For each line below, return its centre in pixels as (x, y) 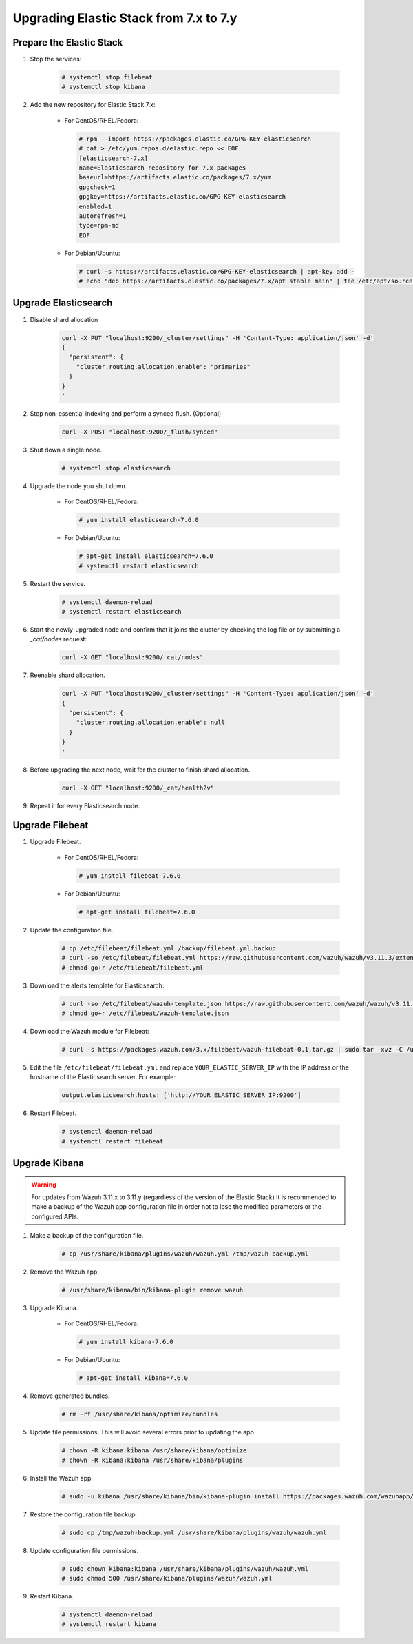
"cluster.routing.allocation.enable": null (150, 723)
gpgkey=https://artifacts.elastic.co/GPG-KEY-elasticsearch (182, 197)
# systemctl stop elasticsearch (116, 468)
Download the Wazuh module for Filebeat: (89, 1031)
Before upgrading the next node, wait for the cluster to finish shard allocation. (140, 770)
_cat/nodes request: (59, 639)
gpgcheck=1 (97, 187)
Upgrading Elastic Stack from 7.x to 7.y (125, 18)
